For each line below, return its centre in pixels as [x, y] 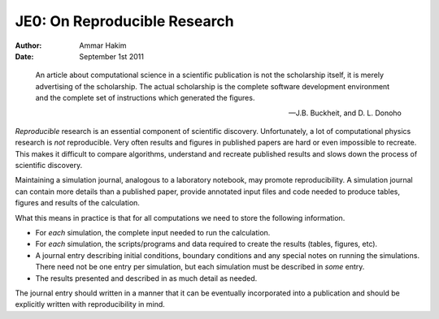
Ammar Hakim [103, 45]
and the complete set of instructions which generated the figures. [145, 98]
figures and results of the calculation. [77, 203]
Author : [28, 45]
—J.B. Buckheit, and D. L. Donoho [345, 113]
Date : [24, 56]
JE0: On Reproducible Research [125, 21]
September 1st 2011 [111, 56]
